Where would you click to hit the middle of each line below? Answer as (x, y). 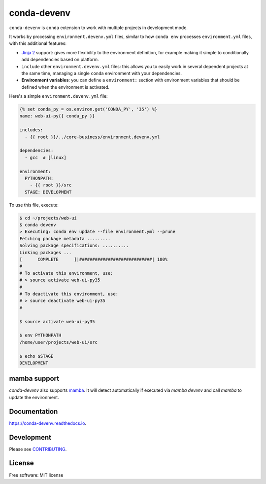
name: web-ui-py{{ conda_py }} (57, 116)
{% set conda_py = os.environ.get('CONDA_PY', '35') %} (88, 109)
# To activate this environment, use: (66, 273)
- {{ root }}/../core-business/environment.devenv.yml (92, 137)
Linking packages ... (46, 252)
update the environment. (34, 397)
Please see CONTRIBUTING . (38, 449)
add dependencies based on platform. (60, 60)
